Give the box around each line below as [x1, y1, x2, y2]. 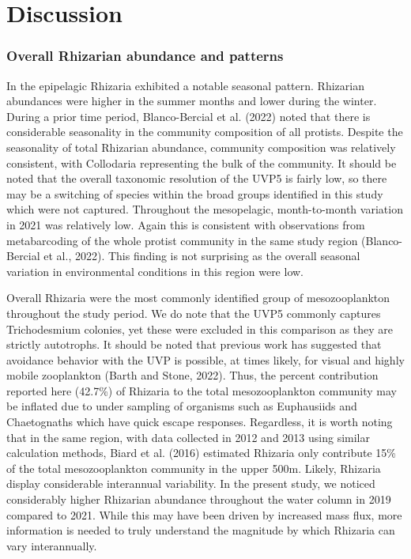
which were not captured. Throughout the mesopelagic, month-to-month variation [6, 201, 403, 217]
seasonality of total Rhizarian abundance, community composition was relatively [6, 138, 396, 155]
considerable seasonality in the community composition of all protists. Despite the [6, 123, 403, 140]
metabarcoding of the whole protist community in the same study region [6, 232, 358, 248]
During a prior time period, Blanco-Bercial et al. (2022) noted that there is [6, 108, 371, 124]
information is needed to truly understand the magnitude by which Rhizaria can [6, 522, 395, 538]
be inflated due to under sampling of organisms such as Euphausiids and [6, 398, 357, 414]
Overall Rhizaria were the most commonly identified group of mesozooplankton [6, 289, 390, 306]
